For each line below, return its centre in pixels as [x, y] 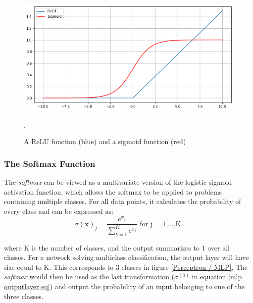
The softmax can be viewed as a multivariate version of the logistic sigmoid [118, 181]
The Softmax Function [50, 163]
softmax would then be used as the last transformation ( [89, 277]
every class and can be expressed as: [59, 211]
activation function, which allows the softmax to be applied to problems [113, 191]
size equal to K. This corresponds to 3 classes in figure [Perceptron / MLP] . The [126, 267]
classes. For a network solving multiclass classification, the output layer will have [126, 257]
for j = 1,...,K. [161, 224]
